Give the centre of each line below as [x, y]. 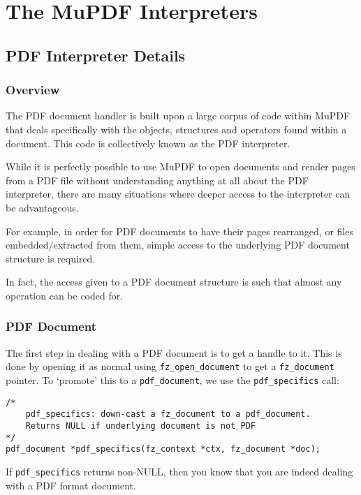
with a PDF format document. [71, 485]
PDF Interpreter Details [96, 55]
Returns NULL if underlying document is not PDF [140, 426]
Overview [33, 90]
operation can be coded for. [65, 295]
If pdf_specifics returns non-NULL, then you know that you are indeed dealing [179, 471]
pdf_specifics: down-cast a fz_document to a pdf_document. [168, 414]
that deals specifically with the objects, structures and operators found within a [176, 129]
